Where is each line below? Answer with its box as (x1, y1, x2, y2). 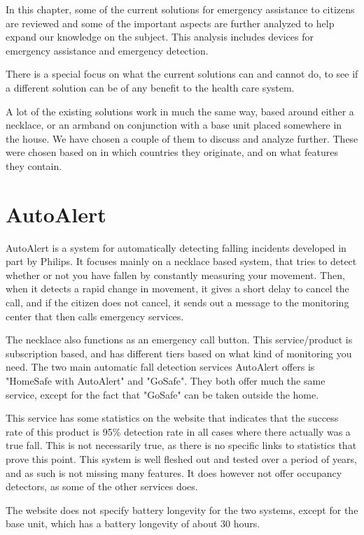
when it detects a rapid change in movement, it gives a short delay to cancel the (6, 281, 349, 296)
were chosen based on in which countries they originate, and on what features (6, 145, 338, 159)
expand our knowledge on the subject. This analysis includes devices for (6, 29, 314, 44)
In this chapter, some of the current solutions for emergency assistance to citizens (6, 2, 355, 16)
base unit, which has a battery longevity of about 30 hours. (6, 516, 260, 531)
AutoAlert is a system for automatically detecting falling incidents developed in (6, 240, 346, 255)
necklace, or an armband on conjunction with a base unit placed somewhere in (6, 117, 342, 132)
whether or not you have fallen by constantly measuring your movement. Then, (6, 267, 345, 282)
